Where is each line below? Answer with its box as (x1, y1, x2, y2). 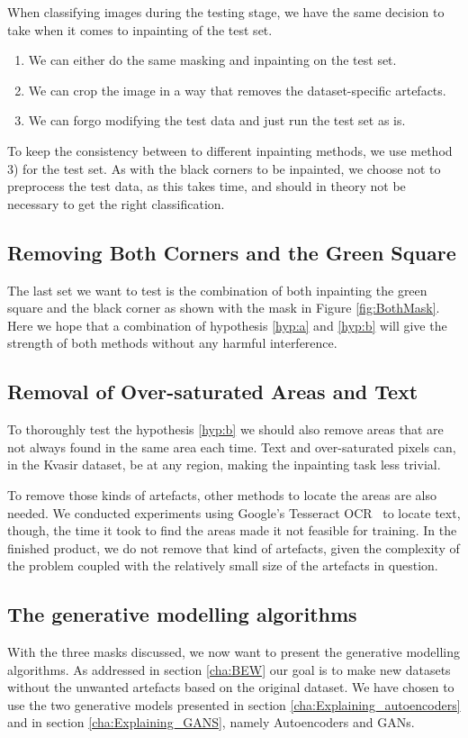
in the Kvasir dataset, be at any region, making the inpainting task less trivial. (7, 455, 441, 474)
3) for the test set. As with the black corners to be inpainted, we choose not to (7, 159, 441, 178)
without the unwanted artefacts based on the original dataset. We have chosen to (7, 678, 454, 697)
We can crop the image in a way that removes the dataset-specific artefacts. (28, 80, 446, 99)
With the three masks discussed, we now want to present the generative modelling (7, 642, 460, 661)
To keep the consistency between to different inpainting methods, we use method (7, 141, 453, 159)
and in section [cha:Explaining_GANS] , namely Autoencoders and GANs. (7, 713, 415, 732)
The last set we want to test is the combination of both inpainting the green (7, 280, 427, 299)
